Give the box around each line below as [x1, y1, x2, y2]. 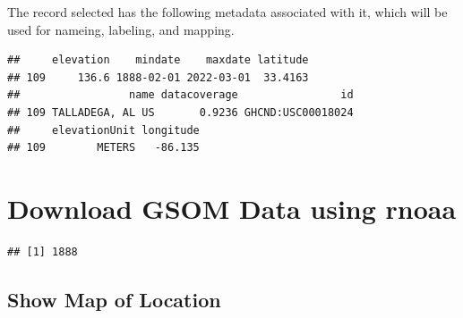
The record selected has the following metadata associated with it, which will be [7, 3, 448, 21]
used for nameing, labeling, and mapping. [7, 20, 235, 38]
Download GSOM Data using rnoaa [7, 189, 457, 226]
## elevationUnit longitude [7, 123, 200, 137]
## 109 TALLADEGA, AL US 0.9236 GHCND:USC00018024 [7, 105, 354, 119]
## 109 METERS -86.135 [7, 141, 200, 155]
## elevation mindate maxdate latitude [7, 54, 309, 67]
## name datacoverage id [7, 88, 354, 102]
